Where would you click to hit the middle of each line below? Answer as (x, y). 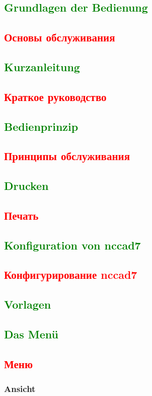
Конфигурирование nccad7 (71, 275)
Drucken (26, 186)
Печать (21, 215)
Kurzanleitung (42, 66)
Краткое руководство (55, 96)
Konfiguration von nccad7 (72, 245)
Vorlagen (28, 304)
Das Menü (31, 334)
